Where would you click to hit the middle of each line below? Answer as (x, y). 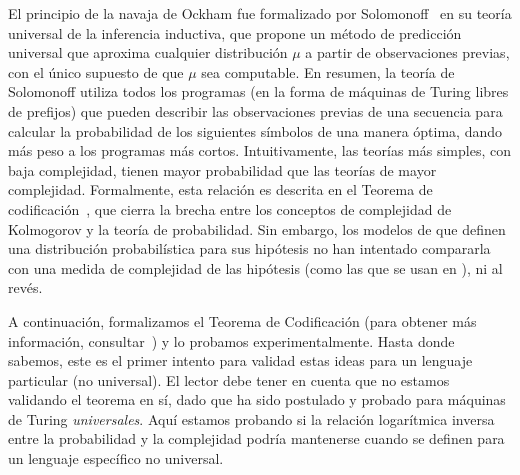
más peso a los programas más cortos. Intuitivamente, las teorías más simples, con (259, 150)
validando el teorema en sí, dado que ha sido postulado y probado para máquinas (257, 399)
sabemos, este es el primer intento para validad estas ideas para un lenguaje (240, 360)
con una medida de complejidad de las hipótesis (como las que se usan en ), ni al (255, 267)
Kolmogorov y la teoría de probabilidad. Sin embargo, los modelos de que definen (257, 228)
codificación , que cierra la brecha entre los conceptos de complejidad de (230, 208)
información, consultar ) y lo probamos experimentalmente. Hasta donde (231, 340)
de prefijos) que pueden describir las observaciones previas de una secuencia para (255, 110)
